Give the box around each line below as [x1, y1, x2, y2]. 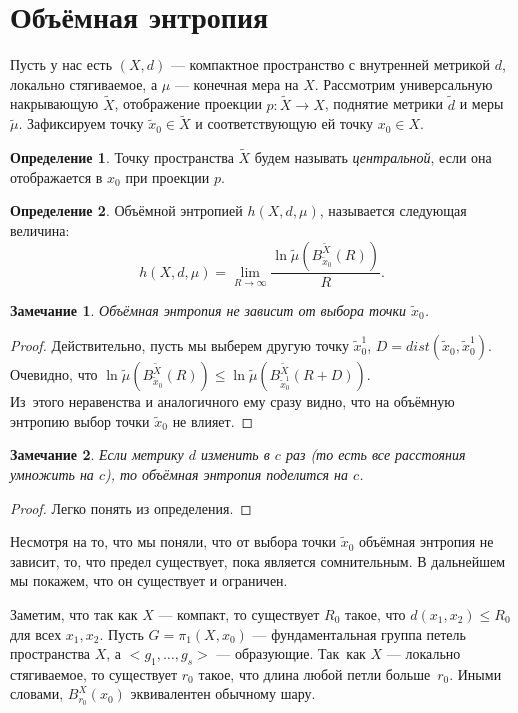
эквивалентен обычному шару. [130, 683, 316, 704]
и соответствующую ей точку [195, 113, 373, 134]
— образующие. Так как [216, 643, 366, 664]
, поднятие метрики [324, 93, 444, 114]
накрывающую [10, 93, 99, 114]
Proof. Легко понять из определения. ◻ [10, 497, 252, 518]
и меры [459, 93, 504, 114]
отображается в [10, 166, 103, 187]
